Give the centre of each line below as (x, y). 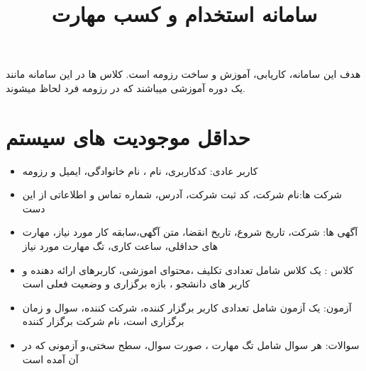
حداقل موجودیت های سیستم (128, 136)
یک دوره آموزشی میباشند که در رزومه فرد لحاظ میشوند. (126, 87)
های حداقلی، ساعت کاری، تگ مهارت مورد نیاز (120, 246)
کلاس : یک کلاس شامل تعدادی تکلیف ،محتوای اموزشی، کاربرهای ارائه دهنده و (188, 269)
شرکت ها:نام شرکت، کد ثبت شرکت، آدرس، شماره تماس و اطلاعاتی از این (182, 194)
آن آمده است (50, 359)
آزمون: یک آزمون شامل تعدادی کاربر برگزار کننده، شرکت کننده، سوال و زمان (187, 307)
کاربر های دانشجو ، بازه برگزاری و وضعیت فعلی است (136, 284)
